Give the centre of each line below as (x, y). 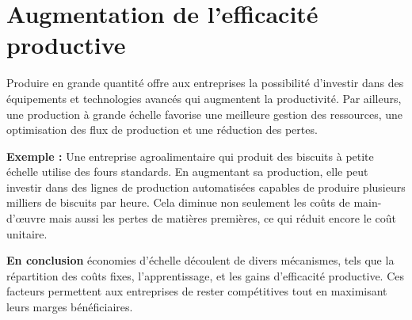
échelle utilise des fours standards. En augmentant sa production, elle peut (187, 171)
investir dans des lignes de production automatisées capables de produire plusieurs (206, 187)
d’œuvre (26, 218)
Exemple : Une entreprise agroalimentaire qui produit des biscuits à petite (190, 156)
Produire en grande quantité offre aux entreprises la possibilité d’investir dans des (205, 83)
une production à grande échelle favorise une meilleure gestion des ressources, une (204, 114)
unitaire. (27, 233)
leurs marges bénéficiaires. (70, 307)
